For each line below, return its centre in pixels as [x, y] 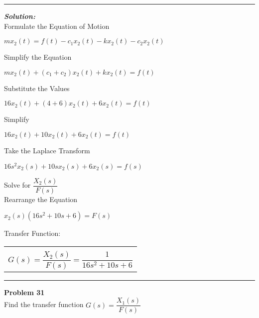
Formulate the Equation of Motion [57, 26]
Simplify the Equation [38, 57]
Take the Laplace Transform [47, 150]
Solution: [20, 16]
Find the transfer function [44, 304]
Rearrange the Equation [41, 199]
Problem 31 [24, 292]
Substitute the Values [37, 88]
